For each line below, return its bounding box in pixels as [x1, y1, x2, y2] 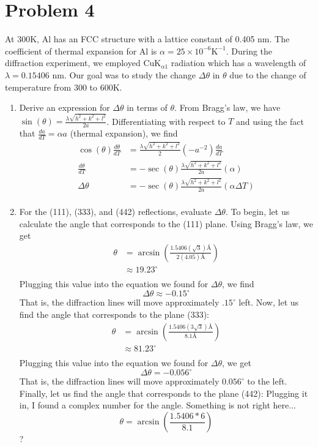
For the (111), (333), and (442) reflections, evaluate [19, 205, 212, 217]
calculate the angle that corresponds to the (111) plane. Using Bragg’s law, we [19, 217, 313, 230]
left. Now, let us [239, 296, 299, 309]
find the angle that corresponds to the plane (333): [19, 308, 209, 320]
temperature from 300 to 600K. [5, 80, 122, 93]
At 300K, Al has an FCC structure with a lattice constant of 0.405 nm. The [5, 32, 290, 45]
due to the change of [229, 68, 306, 81]
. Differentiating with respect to [106, 115, 226, 127]
